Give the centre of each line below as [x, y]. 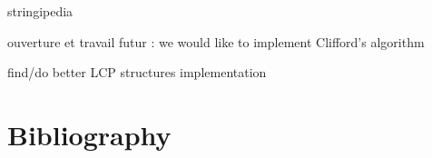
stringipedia [40, 11]
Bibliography [89, 134]
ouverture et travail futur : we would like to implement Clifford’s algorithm [216, 41]
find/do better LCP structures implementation [137, 72]
